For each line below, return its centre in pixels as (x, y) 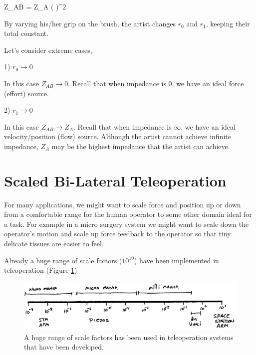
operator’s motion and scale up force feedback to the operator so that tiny (118, 234)
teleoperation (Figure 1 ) (41, 270)
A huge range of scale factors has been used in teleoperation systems (129, 337)
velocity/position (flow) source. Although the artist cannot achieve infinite (118, 136)
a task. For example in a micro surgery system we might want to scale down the (127, 224)
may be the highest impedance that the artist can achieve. (141, 146)
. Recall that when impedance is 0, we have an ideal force (156, 83)
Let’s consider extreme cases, (48, 50)
